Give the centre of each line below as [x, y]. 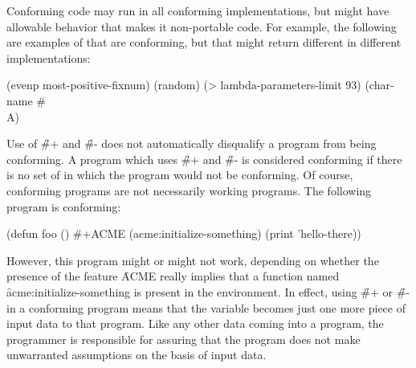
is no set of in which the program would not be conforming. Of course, [180, 175]
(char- [379, 85]
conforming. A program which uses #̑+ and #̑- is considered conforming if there [204, 159]
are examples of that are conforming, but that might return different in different [204, 42]
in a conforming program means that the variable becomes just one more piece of [206, 307]
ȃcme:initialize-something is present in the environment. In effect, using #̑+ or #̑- [208, 291]
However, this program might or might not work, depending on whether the [193, 260]
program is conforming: [64, 206]
